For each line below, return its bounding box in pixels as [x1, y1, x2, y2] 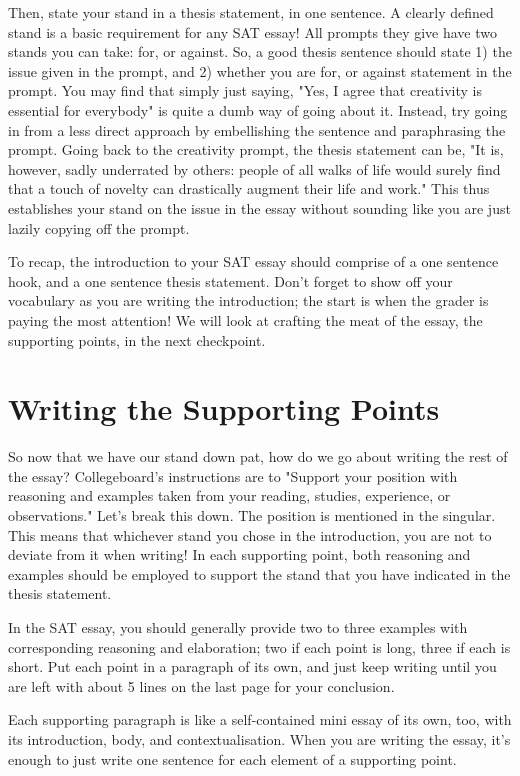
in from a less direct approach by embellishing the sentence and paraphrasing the [8, 119, 506, 140]
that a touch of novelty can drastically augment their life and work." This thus [8, 178, 490, 199]
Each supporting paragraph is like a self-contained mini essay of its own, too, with [8, 709, 512, 730]
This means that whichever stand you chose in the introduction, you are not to [8, 524, 492, 545]
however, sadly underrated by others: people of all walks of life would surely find [8, 158, 501, 179]
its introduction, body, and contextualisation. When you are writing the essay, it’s [8, 728, 511, 749]
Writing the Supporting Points [8, 388, 440, 429]
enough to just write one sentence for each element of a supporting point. [8, 748, 457, 769]
